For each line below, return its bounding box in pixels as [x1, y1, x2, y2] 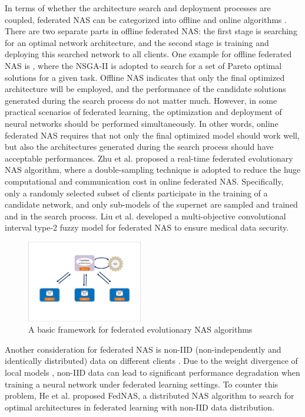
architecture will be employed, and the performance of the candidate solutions [5, 83, 286, 95]
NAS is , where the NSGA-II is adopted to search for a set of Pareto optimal [5, 59, 282, 71]
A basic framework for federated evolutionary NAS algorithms [28, 323, 253, 336]
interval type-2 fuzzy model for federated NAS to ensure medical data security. [5, 221, 289, 234]
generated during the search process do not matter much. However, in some [5, 94, 277, 106]
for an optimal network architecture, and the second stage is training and [5, 36, 269, 48]
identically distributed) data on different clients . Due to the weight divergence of [5, 354, 298, 367]
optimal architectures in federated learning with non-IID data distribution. [5, 400, 274, 413]
